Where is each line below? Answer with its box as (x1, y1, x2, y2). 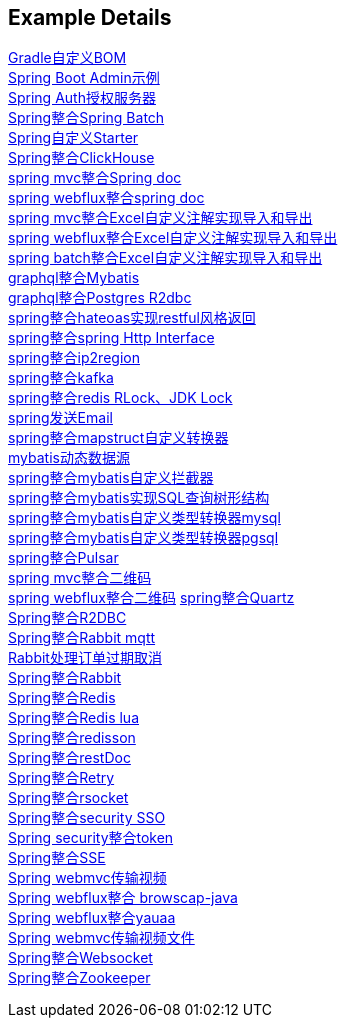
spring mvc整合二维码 (8, 569, 152, 587)
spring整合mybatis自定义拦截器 (8, 469, 214, 487)
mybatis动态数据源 (8, 449, 130, 467)
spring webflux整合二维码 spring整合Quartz (8, 589, 295, 607)
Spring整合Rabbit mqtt (8, 629, 156, 647)
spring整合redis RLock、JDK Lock (8, 389, 233, 407)
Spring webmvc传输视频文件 (8, 929, 195, 947)
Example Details (8, 5, 172, 30)
